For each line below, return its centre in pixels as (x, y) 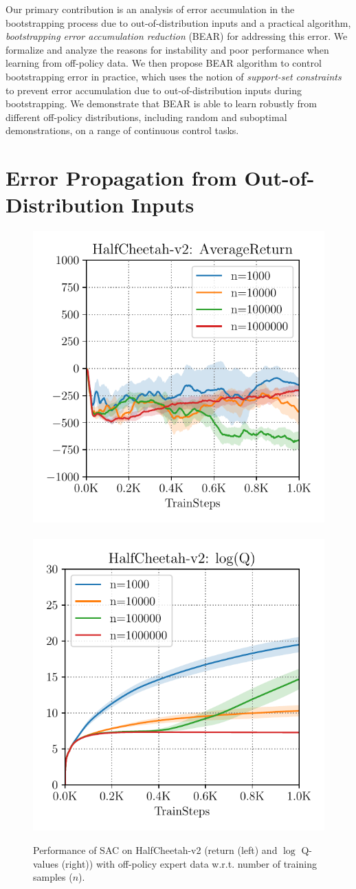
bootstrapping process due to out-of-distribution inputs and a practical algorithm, (178, 22)
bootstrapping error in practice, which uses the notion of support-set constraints (174, 76)
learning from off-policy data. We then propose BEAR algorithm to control (164, 63)
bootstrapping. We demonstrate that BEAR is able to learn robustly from (162, 103)
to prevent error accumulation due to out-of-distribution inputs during (154, 90)
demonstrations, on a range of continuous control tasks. (122, 130)
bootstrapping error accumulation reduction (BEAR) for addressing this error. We (177, 36)
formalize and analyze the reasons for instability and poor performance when (167, 49)
